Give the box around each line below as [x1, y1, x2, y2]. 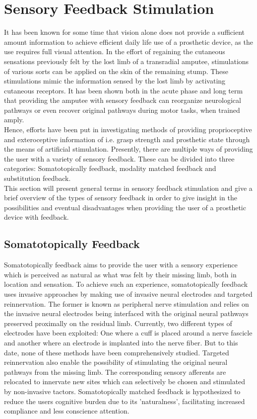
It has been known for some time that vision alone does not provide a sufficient [4, 27, 245, 37]
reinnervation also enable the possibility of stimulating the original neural [4, 357, 228, 367]
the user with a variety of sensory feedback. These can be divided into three [4, 153, 235, 164]
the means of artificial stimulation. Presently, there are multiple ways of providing [4, 144, 253, 154]
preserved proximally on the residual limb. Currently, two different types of [4, 318, 232, 328]
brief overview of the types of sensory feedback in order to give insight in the [4, 192, 237, 203]
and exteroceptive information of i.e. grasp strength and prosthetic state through [4, 134, 250, 144]
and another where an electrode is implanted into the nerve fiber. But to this [4, 337, 238, 347]
